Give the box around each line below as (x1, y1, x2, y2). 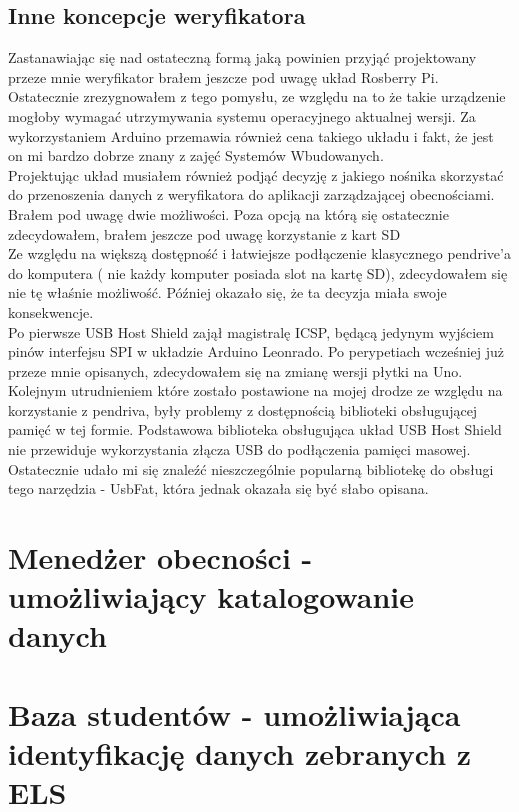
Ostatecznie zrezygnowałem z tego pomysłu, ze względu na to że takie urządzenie (8, 86, 506, 107)
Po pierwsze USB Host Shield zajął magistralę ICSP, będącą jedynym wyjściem (8, 321, 494, 342)
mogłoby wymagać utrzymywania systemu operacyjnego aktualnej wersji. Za (8, 105, 476, 126)
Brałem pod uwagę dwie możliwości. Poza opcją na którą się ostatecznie (8, 203, 449, 224)
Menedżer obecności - (8, 537, 313, 578)
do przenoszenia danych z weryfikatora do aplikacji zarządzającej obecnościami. (8, 184, 495, 205)
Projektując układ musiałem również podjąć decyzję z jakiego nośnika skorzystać (8, 164, 504, 185)
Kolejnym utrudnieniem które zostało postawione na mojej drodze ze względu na (8, 380, 503, 401)
